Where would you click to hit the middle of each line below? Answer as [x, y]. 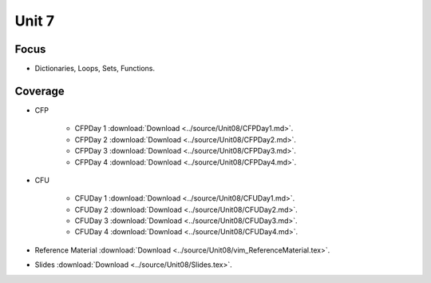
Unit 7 [35, 21]
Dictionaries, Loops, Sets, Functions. [95, 69]
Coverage [40, 91]
